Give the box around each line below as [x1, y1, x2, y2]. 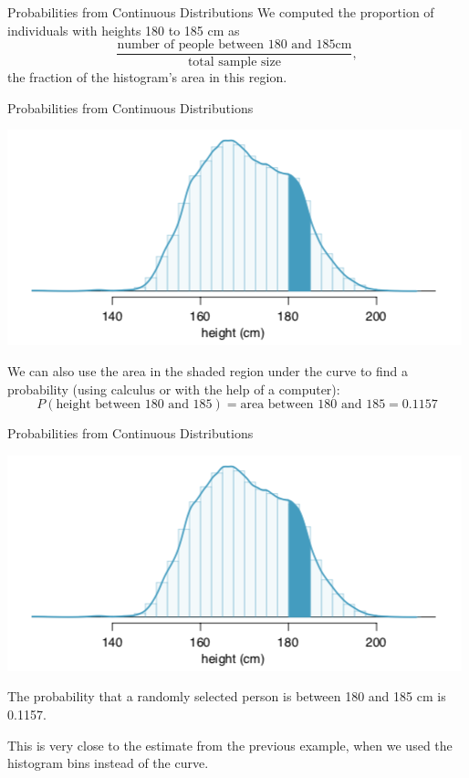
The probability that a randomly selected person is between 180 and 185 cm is [7, 687, 446, 706]
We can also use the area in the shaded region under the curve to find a [7, 362, 409, 381]
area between [240, 398, 314, 412]
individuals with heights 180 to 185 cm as [7, 20, 240, 39]
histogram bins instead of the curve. [7, 753, 209, 773]
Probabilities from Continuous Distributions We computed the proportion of [7, 3, 434, 21]
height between [56, 398, 141, 412]
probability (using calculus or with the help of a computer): [7, 379, 340, 398]
